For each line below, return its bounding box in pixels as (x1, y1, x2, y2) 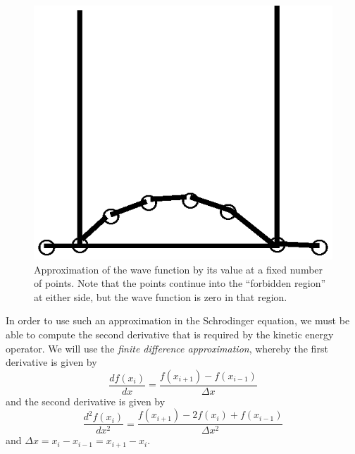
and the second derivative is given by (6, 393, 166, 408)
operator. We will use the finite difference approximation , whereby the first (6, 340, 328, 355)
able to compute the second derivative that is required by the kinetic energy (6, 326, 334, 341)
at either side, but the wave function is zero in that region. (34, 289, 287, 304)
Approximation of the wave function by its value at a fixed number (34, 262, 323, 276)
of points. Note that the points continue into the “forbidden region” (34, 276, 326, 290)
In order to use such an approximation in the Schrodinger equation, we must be (6, 313, 350, 328)
